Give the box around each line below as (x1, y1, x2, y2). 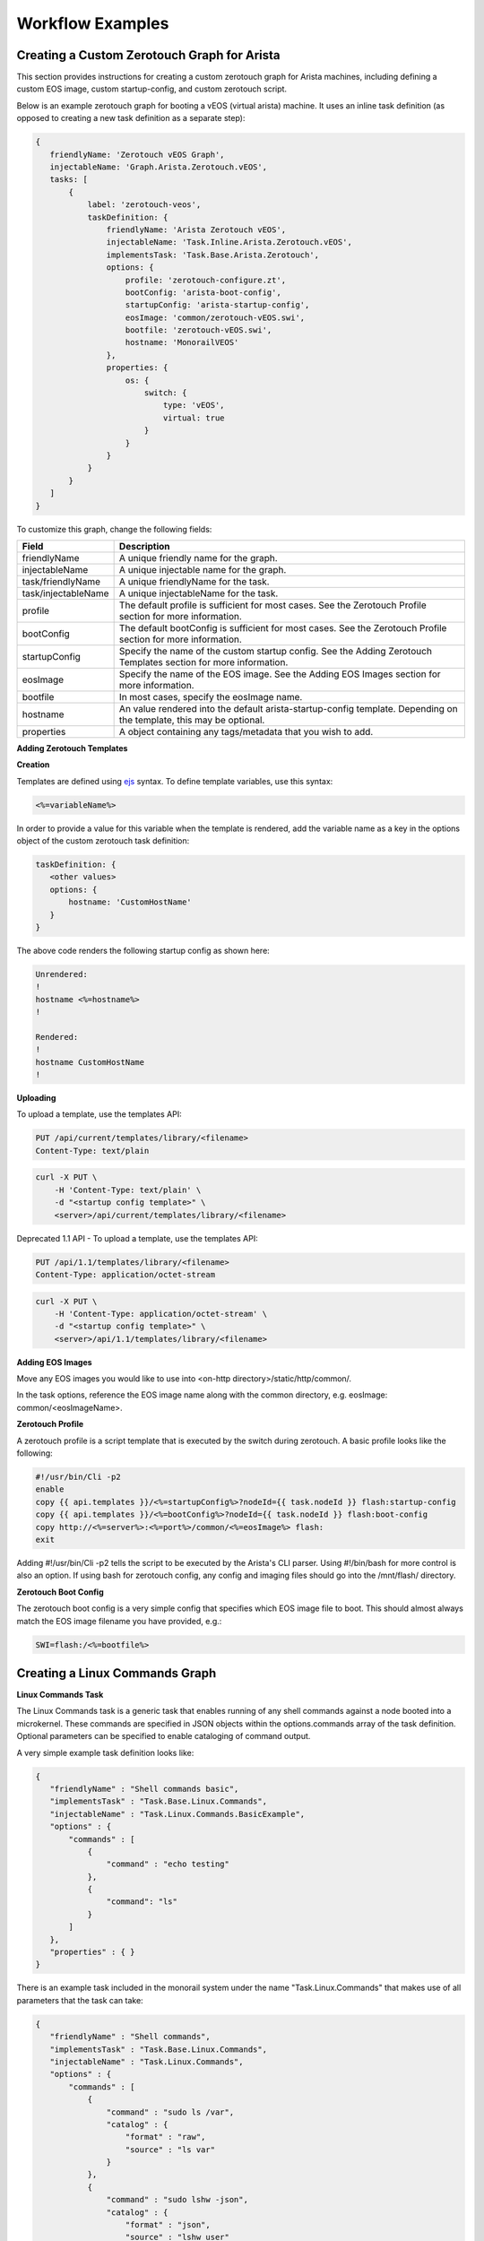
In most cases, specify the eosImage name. (118, 690, 303, 703)
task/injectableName (22, 587, 109, 600)
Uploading (16, 1093, 56, 1103)
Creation (16, 759, 50, 770)
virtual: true (162, 412, 225, 423)
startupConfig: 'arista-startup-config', (125, 300, 310, 310)
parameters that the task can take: (16, 1994, 143, 2005)
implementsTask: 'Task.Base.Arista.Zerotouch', (106, 249, 320, 260)
